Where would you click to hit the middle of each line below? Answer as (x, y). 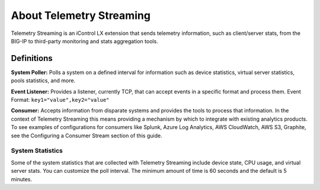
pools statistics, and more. (43, 80)
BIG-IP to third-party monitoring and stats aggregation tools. (84, 41)
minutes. (22, 179)
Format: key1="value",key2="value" (60, 100)
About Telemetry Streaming (81, 15)
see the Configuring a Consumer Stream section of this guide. (87, 136)
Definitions (32, 58)
